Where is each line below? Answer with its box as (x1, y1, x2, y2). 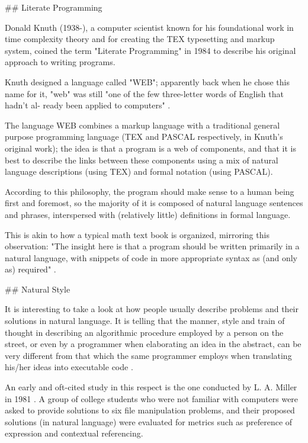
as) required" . (5, 263, 56, 275)
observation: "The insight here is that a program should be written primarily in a (5, 240, 300, 252)
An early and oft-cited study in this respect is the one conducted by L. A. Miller (5, 381, 297, 393)
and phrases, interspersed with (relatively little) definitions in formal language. (5, 208, 291, 220)
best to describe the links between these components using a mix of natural (5, 153, 278, 166)
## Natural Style (5, 283, 70, 295)
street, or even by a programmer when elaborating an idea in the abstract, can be (5, 338, 301, 350)
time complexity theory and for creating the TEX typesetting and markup (5, 33, 275, 45)
